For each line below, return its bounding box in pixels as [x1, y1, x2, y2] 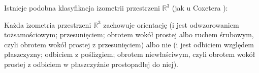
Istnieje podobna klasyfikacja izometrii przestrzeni [4, 3, 160, 13]
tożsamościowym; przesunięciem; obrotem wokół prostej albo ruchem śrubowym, [4, 29, 254, 40]
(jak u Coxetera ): [172, 3, 228, 13]
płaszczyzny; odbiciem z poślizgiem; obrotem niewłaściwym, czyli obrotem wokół [4, 49, 255, 59]
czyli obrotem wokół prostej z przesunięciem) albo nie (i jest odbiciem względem [4, 39, 254, 49]
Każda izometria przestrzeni [4, 19, 91, 30]
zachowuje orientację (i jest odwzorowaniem [103, 19, 239, 30]
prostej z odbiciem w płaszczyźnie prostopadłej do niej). [4, 58, 178, 69]
